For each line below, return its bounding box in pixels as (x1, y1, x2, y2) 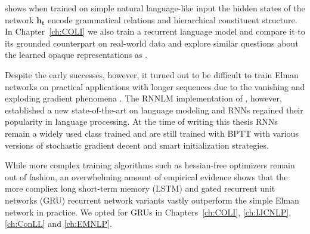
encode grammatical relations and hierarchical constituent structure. (48, 13, 297, 26)
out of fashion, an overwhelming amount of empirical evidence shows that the (5, 170, 288, 183)
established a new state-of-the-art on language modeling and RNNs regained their (5, 103, 303, 116)
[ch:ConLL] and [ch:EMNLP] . (5, 217, 112, 230)
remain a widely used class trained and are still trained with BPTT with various (5, 127, 299, 139)
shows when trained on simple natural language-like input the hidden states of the (5, 2, 305, 14)
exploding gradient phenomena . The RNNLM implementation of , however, (5, 92, 282, 104)
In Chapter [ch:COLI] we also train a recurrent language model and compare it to (5, 25, 305, 38)
